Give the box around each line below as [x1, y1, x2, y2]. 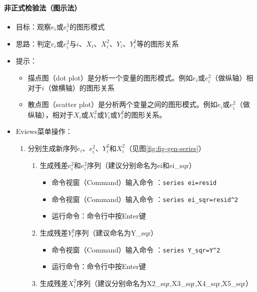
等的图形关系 [136, 38, 179, 48]
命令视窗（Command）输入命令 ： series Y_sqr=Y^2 [52, 244, 220, 254]
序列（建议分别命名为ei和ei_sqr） [87, 159, 196, 170]
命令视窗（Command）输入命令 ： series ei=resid [52, 177, 217, 187]
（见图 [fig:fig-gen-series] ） [125, 142, 206, 153]
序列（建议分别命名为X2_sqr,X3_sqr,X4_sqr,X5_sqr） [76, 277, 252, 288]
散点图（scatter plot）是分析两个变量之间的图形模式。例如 [28, 99, 217, 109]
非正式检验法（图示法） [4, 2, 81, 12]
